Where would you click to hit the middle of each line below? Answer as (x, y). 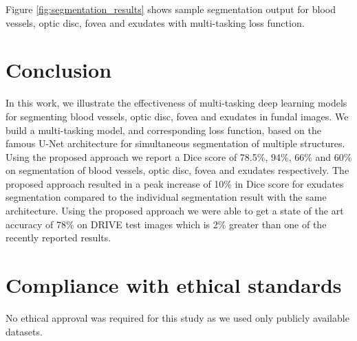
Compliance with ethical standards (174, 285)
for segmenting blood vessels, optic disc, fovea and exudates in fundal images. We (177, 116)
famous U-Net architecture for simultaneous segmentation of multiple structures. (175, 143)
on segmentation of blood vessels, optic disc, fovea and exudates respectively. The (177, 170)
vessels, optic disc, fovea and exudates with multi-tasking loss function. (155, 22)
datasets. (24, 331)
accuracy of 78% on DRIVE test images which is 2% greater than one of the (166, 224)
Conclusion (59, 70)
